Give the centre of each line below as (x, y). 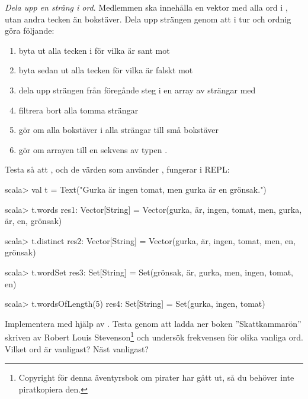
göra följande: (30, 30)
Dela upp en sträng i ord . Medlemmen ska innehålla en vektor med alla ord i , (146, 7)
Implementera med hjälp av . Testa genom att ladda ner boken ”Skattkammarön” (153, 323)
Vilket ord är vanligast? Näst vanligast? (77, 348)
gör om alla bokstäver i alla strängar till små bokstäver (119, 130)
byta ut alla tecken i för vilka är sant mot (94, 50)
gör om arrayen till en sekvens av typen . (93, 149)
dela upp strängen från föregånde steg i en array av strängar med (137, 90)
